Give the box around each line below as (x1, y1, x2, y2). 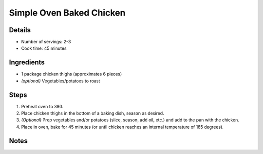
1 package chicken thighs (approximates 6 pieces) (21, 71, 122, 77)
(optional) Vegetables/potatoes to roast (21, 78, 100, 84)
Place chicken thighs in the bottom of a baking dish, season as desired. (21, 110, 164, 116)
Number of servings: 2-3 (21, 39, 71, 45)
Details (9, 26, 31, 34)
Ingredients (9, 58, 45, 67)
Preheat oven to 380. (21, 103, 63, 109)
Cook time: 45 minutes (21, 45, 67, 51)
